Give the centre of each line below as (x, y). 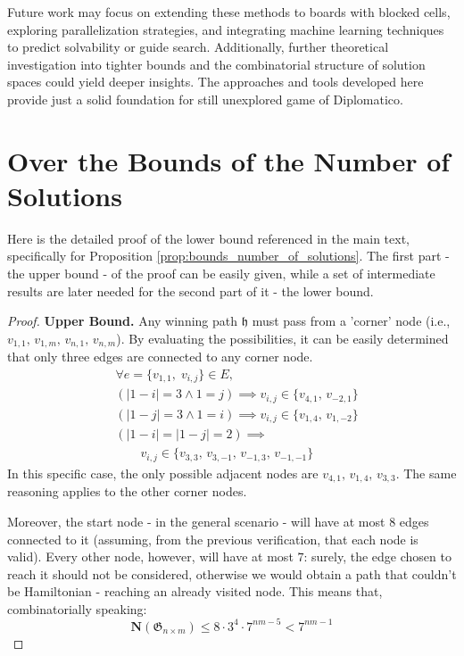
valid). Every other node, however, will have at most (150, 556)
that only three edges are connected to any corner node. (160, 357)
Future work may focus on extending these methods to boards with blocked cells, (229, 12)
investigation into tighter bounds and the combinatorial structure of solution (216, 64)
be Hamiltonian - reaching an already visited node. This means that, (195, 591)
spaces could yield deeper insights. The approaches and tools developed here (215, 82)
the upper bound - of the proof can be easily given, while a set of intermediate (221, 274)
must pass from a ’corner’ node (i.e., (351, 321)
